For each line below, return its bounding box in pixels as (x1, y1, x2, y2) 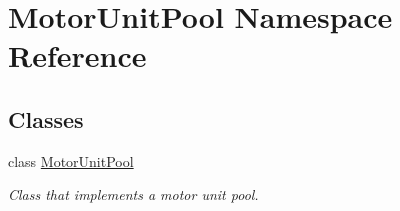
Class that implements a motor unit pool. (8, 184, 259, 205)
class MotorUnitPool (8, 150, 134, 171)
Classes (8, 103, 84, 134)
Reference (8, 35, 147, 76)
